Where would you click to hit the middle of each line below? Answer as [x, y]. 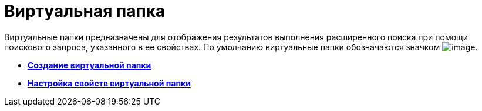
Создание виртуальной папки [90, 65]
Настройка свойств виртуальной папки [109, 83]
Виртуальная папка [85, 11]
